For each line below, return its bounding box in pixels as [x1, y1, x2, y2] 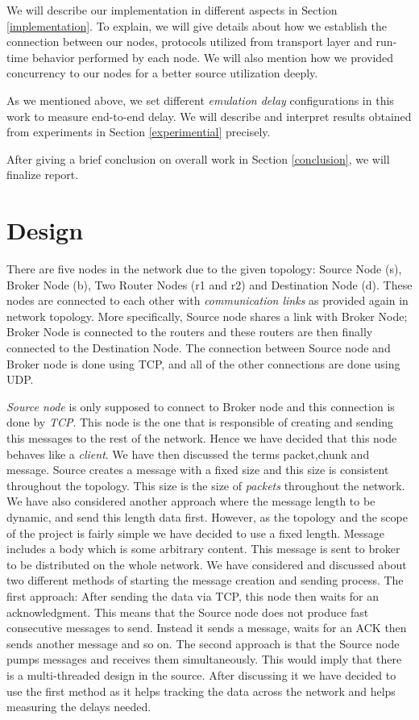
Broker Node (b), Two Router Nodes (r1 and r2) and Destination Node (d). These [6, 276, 413, 293]
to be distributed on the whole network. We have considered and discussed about [6, 556, 407, 572]
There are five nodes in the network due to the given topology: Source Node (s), [6, 260, 402, 277]
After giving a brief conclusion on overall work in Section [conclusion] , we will [6, 150, 390, 167]
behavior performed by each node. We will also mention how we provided [31, 48, 394, 65]
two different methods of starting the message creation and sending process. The [6, 572, 404, 589]
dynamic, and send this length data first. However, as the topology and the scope [6, 508, 408, 525]
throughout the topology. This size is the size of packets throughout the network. [6, 477, 405, 493]
